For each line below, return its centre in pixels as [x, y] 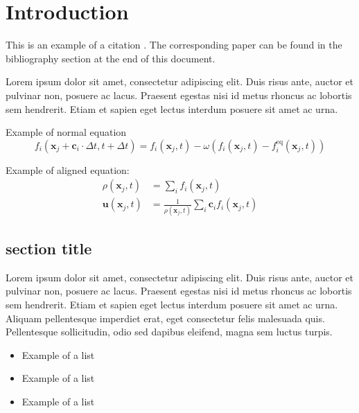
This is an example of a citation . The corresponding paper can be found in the [174, 45]
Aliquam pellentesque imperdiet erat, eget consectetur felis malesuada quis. [165, 318]
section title [49, 248]
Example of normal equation [66, 132]
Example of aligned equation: [68, 169]
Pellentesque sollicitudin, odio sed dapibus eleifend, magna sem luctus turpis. [169, 332]
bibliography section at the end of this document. [111, 58]
